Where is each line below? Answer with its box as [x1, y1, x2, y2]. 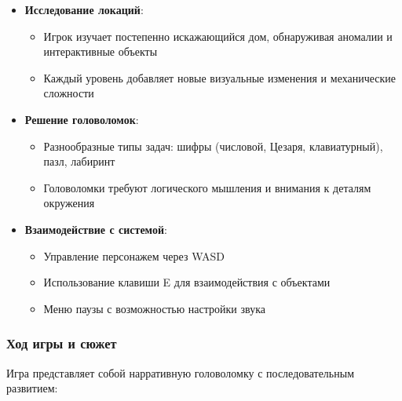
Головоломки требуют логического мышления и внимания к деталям [43, 179, 371, 195]
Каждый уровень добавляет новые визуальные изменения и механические [43, 69, 396, 86]
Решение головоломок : [24, 111, 139, 127]
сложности [43, 85, 94, 101]
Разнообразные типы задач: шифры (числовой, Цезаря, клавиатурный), [43, 137, 383, 154]
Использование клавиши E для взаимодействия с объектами [43, 274, 331, 290]
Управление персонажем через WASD [43, 247, 225, 264]
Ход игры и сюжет [6, 334, 117, 353]
